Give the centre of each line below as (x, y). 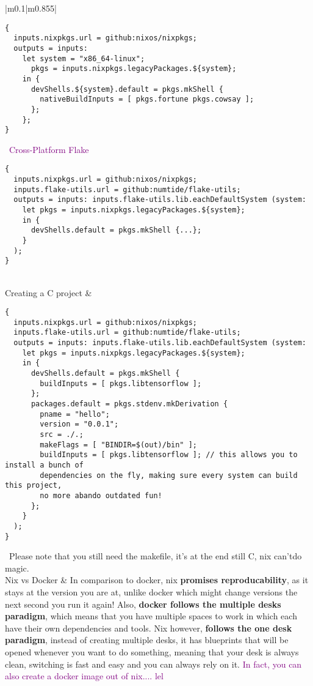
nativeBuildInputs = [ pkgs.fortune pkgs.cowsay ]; (147, 99)
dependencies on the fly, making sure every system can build (169, 475)
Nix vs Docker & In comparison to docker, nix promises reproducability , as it (157, 580)
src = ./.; (62, 435)
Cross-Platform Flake (49, 149)
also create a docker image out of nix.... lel (84, 676)
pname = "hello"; (75, 414)
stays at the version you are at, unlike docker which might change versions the (151, 592)
